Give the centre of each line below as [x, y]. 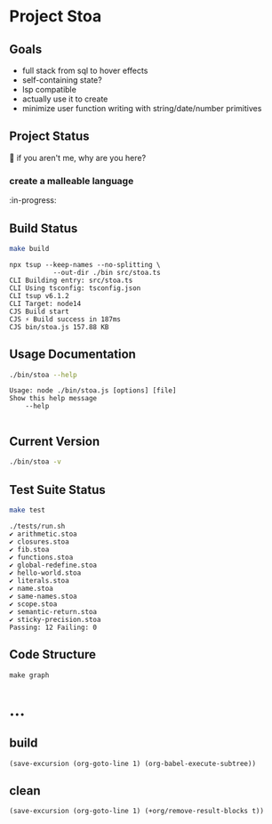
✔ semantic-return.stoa [53, 611]
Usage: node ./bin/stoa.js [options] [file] [93, 391]
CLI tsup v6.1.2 [39, 295]
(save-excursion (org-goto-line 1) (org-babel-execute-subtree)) [132, 763]
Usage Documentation [72, 355]
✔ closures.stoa [39, 541]
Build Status [44, 228]
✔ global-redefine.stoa [53, 565]
